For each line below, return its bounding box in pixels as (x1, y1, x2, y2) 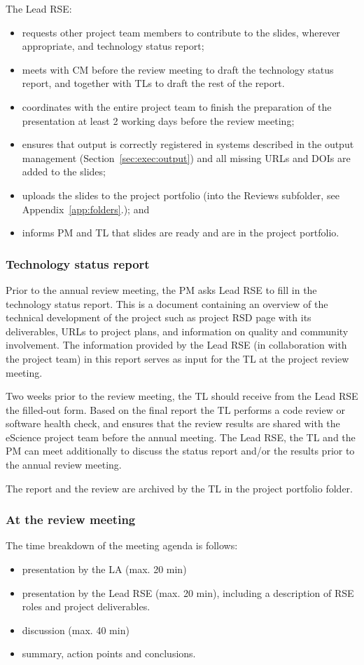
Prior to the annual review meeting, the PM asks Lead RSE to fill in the (6, 282, 317, 297)
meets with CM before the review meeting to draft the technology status (22, 62, 334, 76)
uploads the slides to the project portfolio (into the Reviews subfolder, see (22, 187, 339, 202)
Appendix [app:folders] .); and (22, 201, 150, 216)
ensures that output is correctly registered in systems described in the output (22, 137, 354, 152)
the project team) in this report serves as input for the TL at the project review (6, 351, 349, 365)
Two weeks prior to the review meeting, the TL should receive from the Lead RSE (6, 389, 358, 403)
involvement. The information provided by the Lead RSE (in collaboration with (6, 337, 347, 352)
